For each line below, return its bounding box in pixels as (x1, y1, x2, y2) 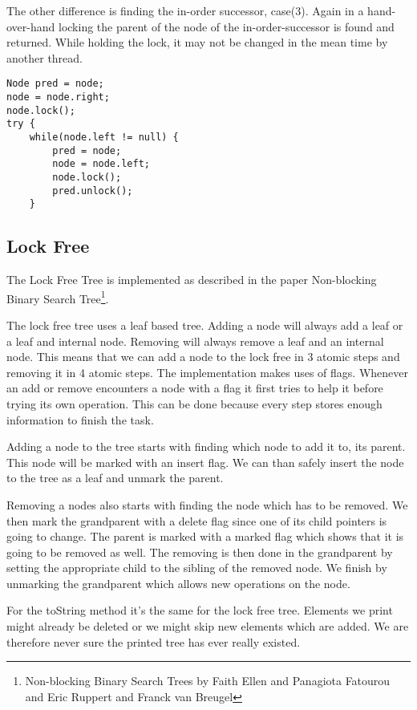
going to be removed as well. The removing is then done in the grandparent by (6, 543, 393, 560)
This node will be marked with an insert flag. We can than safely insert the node (6, 453, 404, 470)
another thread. (6, 49, 83, 66)
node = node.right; (6, 91, 110, 103)
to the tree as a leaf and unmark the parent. (6, 469, 224, 486)
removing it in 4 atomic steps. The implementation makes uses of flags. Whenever (6, 363, 408, 380)
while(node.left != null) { (29, 132, 179, 143)
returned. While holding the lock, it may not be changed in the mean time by (6, 34, 388, 51)
